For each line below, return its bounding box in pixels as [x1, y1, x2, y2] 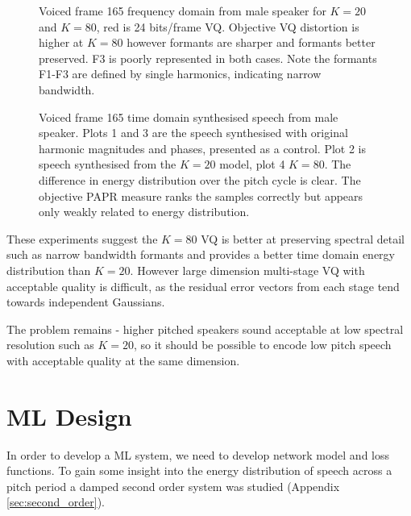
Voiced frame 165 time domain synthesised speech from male [39, 108, 338, 125]
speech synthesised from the [39, 156, 176, 173]
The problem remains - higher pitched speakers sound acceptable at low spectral [6, 320, 404, 337]
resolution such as [6, 336, 94, 353]
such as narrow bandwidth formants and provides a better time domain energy [6, 246, 396, 263]
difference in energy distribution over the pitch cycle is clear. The [39, 171, 361, 188]
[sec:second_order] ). [6, 493, 105, 510]
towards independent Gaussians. [6, 293, 165, 310]
